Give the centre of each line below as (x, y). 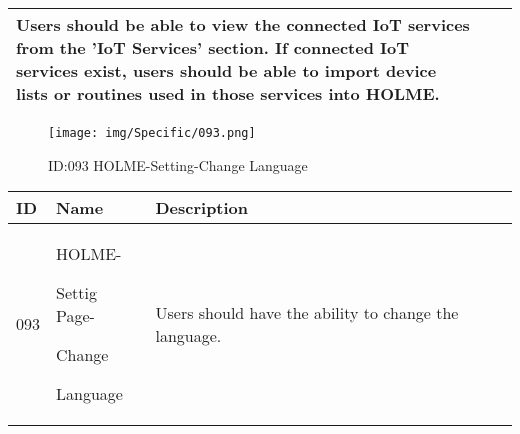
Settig (76, 293)
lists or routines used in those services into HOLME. (228, 93)
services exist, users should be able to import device (226, 70)
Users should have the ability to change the (307, 312)
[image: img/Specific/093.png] (152, 133)
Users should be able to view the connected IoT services (243, 24)
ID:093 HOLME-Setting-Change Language (178, 164)
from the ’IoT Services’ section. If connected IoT (213, 47)
